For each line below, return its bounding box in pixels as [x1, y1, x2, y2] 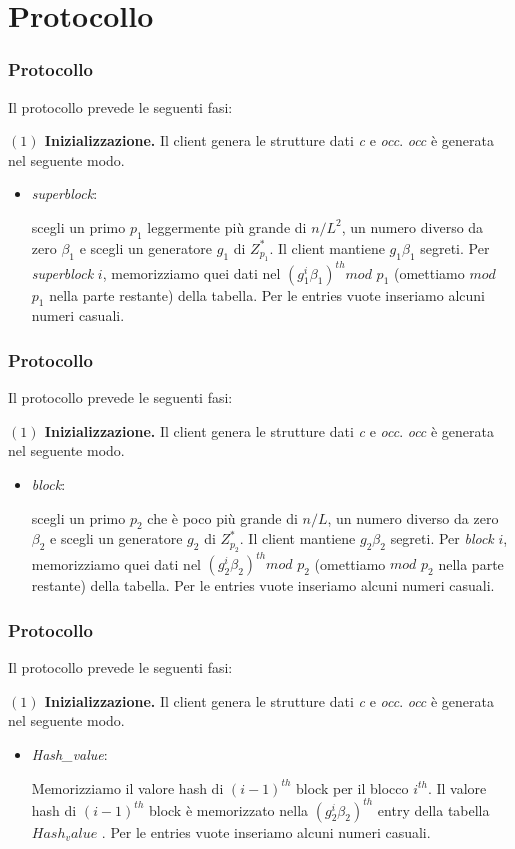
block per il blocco [296, 777, 409, 798]
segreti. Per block [390, 528, 494, 549]
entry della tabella [377, 799, 490, 820]
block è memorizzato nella [148, 799, 309, 820]
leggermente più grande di [147, 216, 307, 237]
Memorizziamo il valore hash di [31, 777, 224, 798]
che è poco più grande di [147, 507, 298, 528]
